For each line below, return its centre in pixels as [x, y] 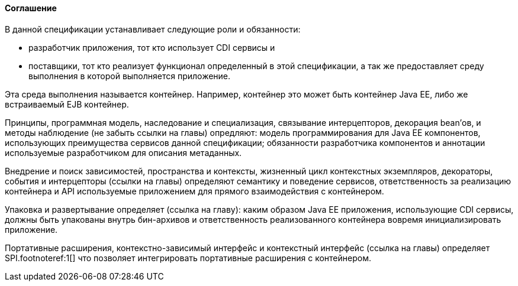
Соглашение [31, 8]
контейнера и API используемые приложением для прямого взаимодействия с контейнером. [194, 191]
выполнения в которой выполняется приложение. [130, 76]
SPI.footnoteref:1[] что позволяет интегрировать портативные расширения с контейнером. [188, 258]
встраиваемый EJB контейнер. [67, 104]
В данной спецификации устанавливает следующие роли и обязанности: [153, 29]
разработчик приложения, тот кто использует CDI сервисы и [152, 47]
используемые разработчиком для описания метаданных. [123, 152]
